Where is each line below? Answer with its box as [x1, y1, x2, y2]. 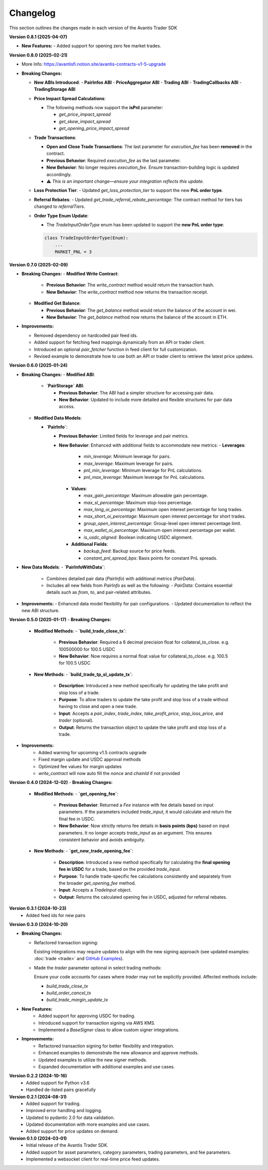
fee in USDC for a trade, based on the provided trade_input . [59, 866, 181, 872]
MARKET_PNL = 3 [55, 249, 92, 255]
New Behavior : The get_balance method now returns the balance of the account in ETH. [46, 314, 228, 320]
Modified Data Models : [34, 415, 82, 421]
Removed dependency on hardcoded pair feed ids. [34, 332, 138, 338]
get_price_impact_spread [59, 112, 111, 118]
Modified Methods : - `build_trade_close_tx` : [34, 628, 127, 634]
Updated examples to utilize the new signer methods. [38, 1057, 147, 1063]
